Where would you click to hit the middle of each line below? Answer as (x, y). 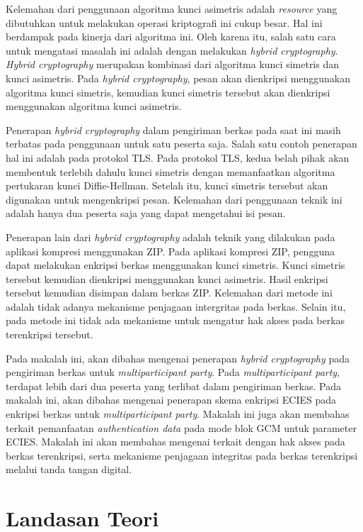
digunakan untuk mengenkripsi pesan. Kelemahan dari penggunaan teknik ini (174, 199)
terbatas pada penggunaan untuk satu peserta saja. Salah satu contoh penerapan (181, 144)
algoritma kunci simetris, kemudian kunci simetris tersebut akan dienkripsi (168, 92)
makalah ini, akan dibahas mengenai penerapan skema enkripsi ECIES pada (171, 400)
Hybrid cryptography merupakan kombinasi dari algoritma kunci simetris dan (173, 64)
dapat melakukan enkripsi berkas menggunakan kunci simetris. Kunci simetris (175, 265)
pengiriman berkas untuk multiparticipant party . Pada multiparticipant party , (173, 372)
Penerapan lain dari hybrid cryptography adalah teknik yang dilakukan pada (171, 237)
